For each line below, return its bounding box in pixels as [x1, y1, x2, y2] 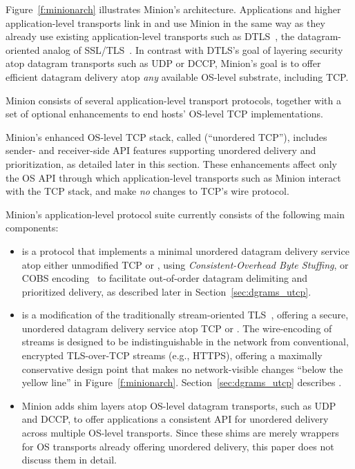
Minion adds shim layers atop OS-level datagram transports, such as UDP [21, 398, 336, 412]
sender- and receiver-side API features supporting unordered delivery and [6, 143, 316, 157]
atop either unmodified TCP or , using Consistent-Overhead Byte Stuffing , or [21, 257, 349, 271]
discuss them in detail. [21, 452, 117, 467]
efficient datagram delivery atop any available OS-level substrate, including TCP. [6, 69, 349, 84]
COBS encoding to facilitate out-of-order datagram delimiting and [21, 271, 308, 285]
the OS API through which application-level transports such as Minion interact [6, 170, 341, 184]
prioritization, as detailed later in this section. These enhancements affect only [6, 156, 337, 171]
